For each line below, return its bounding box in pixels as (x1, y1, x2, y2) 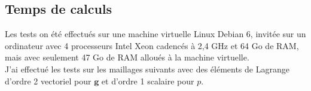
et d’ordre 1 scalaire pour (101, 74, 194, 87)
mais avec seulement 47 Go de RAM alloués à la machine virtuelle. (5, 51, 249, 63)
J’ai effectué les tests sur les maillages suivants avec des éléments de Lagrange (5, 62, 289, 75)
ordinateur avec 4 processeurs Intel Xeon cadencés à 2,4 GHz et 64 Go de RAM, (5, 39, 299, 51)
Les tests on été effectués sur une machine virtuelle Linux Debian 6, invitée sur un (5, 28, 306, 40)
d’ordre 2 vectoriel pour (5, 74, 92, 87)
